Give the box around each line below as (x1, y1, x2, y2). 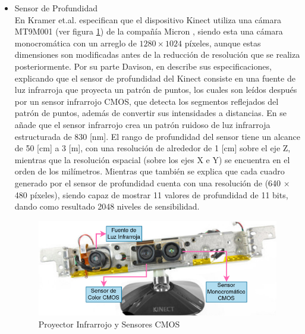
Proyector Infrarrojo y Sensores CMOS (38, 318, 180, 330)
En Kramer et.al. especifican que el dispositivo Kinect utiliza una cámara (14, 13, 281, 26)
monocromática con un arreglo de (14, 36, 137, 49)
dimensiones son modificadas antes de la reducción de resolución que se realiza (14, 48, 300, 61)
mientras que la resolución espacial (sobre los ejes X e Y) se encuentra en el (14, 153, 290, 166)
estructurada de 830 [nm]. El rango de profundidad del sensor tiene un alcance (14, 130, 300, 142)
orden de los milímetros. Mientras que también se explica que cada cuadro (14, 165, 285, 177)
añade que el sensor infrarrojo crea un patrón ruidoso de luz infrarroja (14, 118, 271, 130)
